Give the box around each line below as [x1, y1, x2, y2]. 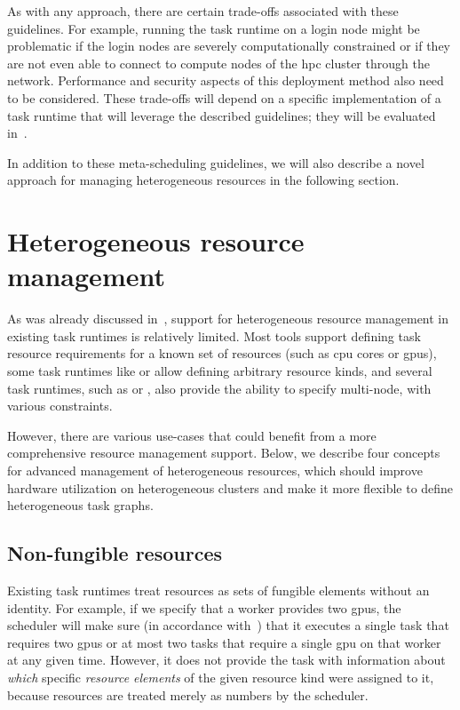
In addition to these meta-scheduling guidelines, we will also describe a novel [7, 153, 424, 172]
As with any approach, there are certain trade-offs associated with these [7, 2, 399, 20]
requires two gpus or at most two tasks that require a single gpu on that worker [7, 633, 441, 651]
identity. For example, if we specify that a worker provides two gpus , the [7, 598, 401, 617]
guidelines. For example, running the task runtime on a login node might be [7, 19, 420, 37]
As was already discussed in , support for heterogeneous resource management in [7, 309, 449, 328]
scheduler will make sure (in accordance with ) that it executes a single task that [7, 616, 449, 634]
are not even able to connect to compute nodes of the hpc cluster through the [7, 53, 430, 72]
